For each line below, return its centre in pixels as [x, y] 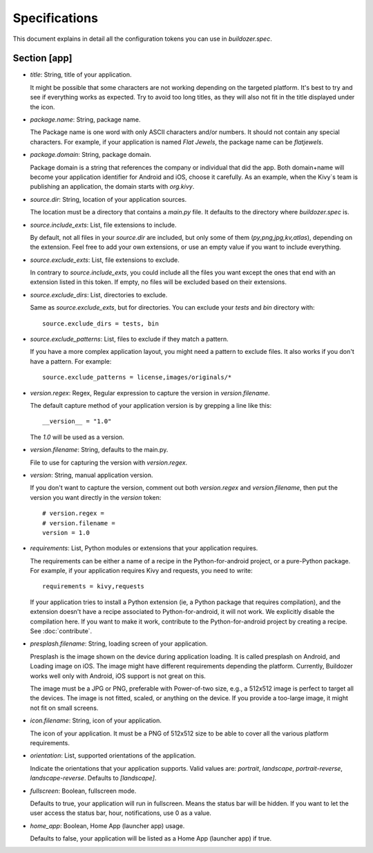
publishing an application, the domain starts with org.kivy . [112, 187]
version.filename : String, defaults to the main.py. [99, 450]
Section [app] [42, 58]
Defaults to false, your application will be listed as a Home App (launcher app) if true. [151, 838]
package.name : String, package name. [85, 120]
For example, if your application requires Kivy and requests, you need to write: [142, 571]
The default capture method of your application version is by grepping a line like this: [151, 405]
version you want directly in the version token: [96, 497]
